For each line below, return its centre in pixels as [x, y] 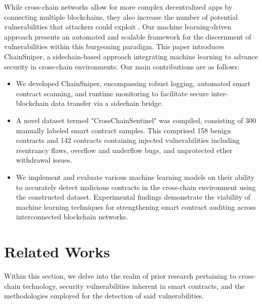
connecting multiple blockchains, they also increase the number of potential [121, 16]
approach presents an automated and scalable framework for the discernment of [128, 36]
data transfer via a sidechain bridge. [107, 103]
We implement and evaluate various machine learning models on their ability [135, 177]
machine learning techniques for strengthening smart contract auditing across [136, 206]
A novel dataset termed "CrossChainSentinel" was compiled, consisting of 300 [136, 120]
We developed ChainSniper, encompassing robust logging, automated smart [133, 83]
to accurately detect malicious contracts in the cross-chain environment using [136, 187]
